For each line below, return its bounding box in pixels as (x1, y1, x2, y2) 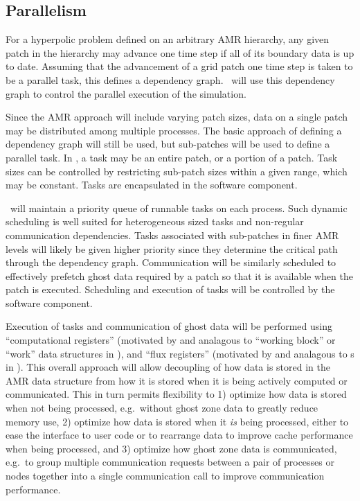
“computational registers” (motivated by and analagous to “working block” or (6, 333, 336, 347)
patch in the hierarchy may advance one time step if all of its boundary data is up (6, 45, 354, 60)
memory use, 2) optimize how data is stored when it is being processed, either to (6, 414, 349, 428)
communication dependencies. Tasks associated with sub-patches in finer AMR (6, 227, 339, 242)
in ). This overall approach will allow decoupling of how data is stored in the (6, 360, 330, 374)
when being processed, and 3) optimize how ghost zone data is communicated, (6, 441, 337, 455)
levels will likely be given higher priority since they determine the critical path (6, 241, 338, 256)
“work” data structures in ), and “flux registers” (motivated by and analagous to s (6, 346, 354, 360)
